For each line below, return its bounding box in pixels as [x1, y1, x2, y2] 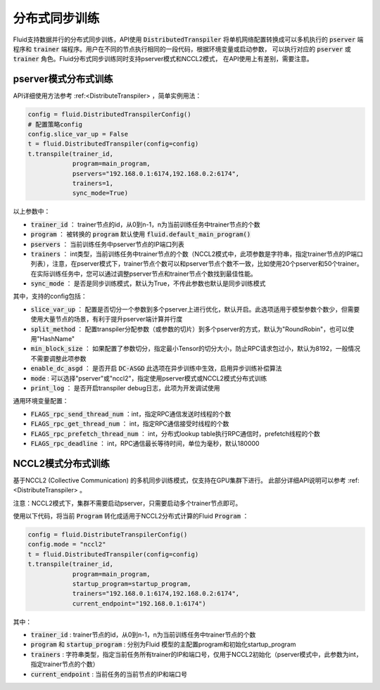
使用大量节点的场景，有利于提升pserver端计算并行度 [30, 315, 183, 324]
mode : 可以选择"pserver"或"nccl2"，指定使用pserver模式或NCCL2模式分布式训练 [30, 373, 267, 383]
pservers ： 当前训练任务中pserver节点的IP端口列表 [30, 240, 184, 248]
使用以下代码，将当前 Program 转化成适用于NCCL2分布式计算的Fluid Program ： [13, 512, 249, 520]
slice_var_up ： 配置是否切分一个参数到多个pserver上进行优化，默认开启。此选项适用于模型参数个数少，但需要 [30, 305, 360, 313]
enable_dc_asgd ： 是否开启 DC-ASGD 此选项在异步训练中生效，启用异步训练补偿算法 [30, 364, 282, 373]
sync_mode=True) [72, 189, 129, 197]
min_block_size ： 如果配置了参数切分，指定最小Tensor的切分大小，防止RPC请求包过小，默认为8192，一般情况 [30, 345, 361, 353]
